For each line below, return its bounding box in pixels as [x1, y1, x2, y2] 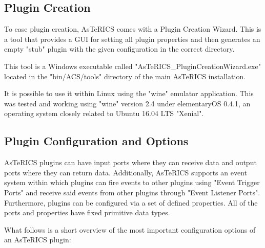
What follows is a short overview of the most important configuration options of [4, 224, 256, 235]
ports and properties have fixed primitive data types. [4, 207, 170, 218]
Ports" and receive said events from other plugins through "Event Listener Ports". [4, 187, 260, 197]
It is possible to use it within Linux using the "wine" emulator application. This [4, 88, 254, 99]
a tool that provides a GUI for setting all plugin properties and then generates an [4, 33, 260, 44]
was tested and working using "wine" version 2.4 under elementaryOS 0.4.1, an [4, 98, 251, 108]
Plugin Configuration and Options [4, 133, 189, 149]
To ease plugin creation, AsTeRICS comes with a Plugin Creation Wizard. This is [4, 24, 261, 34]
